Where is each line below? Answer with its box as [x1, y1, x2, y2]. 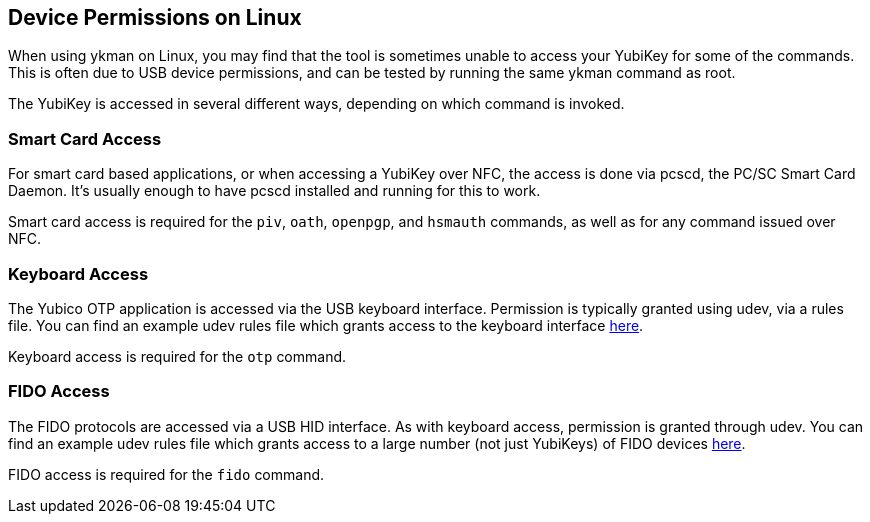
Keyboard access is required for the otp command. [8, 347, 347, 365]
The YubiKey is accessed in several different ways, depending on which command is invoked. [8, 95, 625, 113]
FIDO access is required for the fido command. [8, 465, 325, 483]
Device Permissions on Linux [8, 5, 302, 30]
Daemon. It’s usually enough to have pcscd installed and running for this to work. [8, 182, 541, 200]
